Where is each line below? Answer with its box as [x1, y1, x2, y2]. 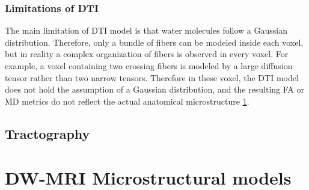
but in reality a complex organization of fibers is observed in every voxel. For [5, 47, 289, 60]
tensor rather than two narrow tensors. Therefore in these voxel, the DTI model [5, 71, 299, 84]
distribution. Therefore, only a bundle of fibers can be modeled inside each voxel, [5, 35, 304, 48]
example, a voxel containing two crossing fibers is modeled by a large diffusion [5, 60, 293, 72]
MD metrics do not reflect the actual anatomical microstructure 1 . [5, 94, 249, 107]
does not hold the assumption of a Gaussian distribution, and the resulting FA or [5, 83, 305, 96]
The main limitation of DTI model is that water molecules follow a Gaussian [5, 24, 287, 37]
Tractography [5, 124, 90, 142]
